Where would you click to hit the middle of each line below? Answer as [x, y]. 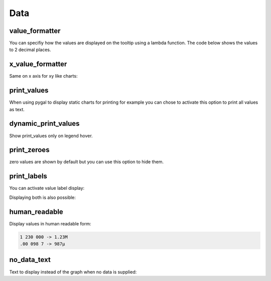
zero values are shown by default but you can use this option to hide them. [87, 162]
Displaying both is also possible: [43, 197]
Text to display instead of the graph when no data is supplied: [73, 272]
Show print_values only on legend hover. [51, 136]
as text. [17, 109]
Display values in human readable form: [50, 223]
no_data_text [30, 260]
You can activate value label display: [47, 188]
